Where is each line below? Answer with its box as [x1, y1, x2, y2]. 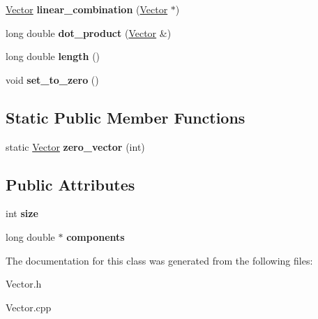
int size [6, 206, 38, 221]
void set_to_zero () [6, 72, 99, 87]
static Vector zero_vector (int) [6, 139, 145, 154]
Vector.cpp [6, 299, 52, 314]
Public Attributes [6, 173, 135, 195]
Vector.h [6, 276, 42, 291]
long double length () [6, 49, 100, 64]
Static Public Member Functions [6, 106, 245, 128]
